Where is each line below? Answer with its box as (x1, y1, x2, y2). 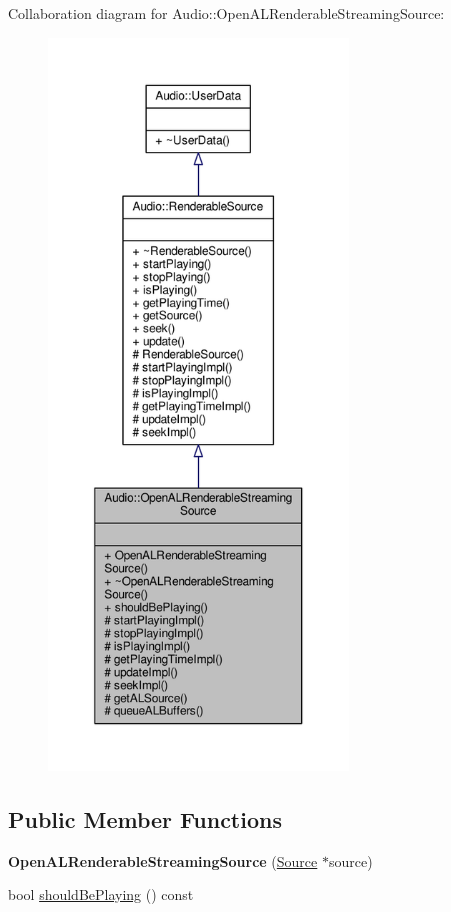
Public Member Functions (8, 803, 282, 834)
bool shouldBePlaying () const (8, 884, 194, 905)
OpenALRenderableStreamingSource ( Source (8, 850, 318, 871)
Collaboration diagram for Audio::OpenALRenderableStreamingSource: (8, 3, 445, 23)
